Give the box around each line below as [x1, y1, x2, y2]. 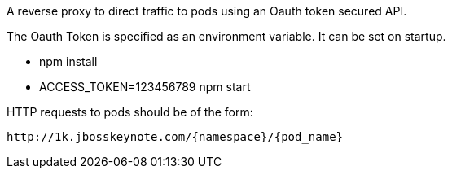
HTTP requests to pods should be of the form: [7, 105, 253, 119]
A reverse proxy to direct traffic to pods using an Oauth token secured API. [7, 4, 407, 18]
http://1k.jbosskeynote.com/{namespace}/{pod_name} [7, 130, 344, 143]
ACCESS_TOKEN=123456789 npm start [39, 80, 251, 94]
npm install [39, 55, 98, 68]
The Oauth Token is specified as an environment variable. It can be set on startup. [7, 29, 446, 43]
